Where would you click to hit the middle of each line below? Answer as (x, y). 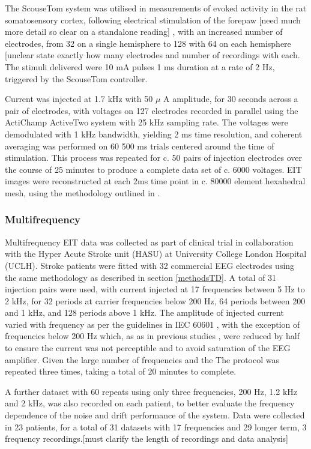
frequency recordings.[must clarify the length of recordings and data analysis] (146, 438)
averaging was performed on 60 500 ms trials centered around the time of (140, 146)
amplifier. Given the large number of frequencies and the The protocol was (142, 359)
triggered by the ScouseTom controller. (76, 78)
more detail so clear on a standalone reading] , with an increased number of (144, 32)
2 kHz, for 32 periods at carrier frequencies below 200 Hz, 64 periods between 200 (155, 300)
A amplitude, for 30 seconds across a (231, 99)
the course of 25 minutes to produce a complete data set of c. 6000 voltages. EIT (153, 169)
